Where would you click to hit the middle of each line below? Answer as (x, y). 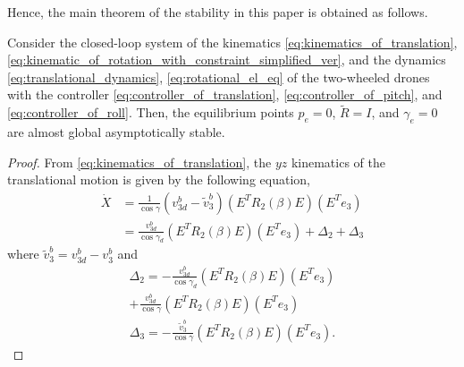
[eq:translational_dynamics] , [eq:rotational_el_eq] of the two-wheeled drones (219, 77)
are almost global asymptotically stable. (116, 131)
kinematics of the (338, 162)
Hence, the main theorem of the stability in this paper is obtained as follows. (218, 12)
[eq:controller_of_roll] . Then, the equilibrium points (151, 112)
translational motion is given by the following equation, (159, 179)
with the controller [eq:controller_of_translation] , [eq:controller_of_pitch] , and (225, 94)
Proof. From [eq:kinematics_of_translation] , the (139, 162)
